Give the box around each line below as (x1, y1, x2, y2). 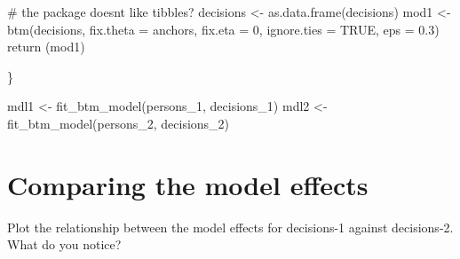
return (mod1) (7, 37, 85, 56)
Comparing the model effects (7, 166, 369, 202)
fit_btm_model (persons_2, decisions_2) (7, 114, 230, 132)
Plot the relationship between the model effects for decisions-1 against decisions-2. (7, 217, 454, 236)
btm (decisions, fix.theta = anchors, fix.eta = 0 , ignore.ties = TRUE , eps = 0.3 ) (7, 20, 440, 38)
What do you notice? (7, 235, 122, 254)
